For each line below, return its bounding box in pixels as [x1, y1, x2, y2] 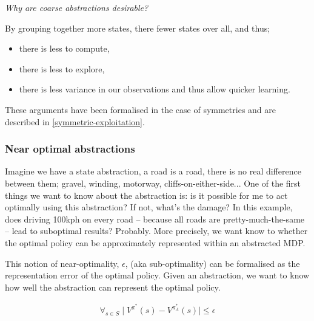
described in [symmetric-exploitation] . [5, 115, 145, 128]
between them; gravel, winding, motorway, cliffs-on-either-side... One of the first [5, 176, 301, 189]
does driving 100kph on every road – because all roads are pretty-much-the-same [5, 212, 305, 225]
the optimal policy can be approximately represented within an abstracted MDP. [5, 236, 306, 249]
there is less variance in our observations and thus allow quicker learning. [19, 83, 290, 95]
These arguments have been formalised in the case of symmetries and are [5, 103, 276, 116]
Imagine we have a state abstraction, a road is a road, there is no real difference [5, 165, 301, 178]
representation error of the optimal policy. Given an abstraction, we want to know [5, 269, 310, 281]
